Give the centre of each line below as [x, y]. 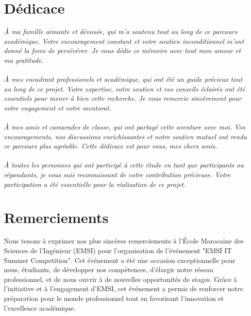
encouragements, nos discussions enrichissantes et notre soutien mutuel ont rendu [125, 136]
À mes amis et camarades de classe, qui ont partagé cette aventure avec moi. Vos [125, 127]
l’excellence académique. [40, 307]
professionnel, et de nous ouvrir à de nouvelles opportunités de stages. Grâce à [121, 279]
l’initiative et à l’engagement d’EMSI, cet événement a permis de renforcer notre [124, 288]
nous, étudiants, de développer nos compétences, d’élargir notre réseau [109, 270]
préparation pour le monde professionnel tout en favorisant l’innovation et [114, 298]
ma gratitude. [24, 60]
